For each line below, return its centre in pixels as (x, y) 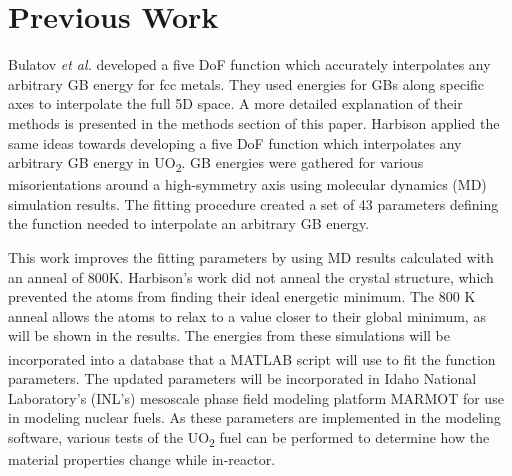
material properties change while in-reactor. (142, 459)
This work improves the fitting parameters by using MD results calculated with (251, 257)
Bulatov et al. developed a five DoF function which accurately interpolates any (249, 64)
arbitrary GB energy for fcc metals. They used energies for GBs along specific (246, 83)
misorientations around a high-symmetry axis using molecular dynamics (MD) (247, 184)
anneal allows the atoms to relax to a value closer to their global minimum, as (247, 315)
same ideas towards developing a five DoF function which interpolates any (235, 142)
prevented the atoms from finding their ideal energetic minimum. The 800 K (242, 296)
